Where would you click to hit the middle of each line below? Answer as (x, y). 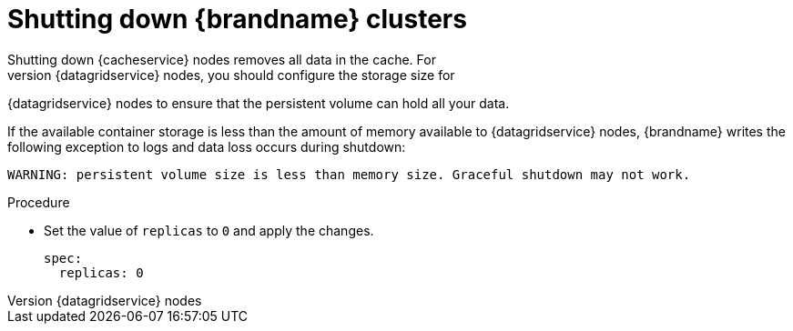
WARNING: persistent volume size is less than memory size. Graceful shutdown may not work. (349, 174)
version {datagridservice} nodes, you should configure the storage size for (231, 75)
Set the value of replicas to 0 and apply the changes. (209, 230)
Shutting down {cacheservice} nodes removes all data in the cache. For (222, 59)
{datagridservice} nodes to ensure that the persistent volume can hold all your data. (259, 103)
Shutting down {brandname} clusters (237, 19)
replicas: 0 (101, 272)
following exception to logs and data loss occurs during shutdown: (207, 146)
